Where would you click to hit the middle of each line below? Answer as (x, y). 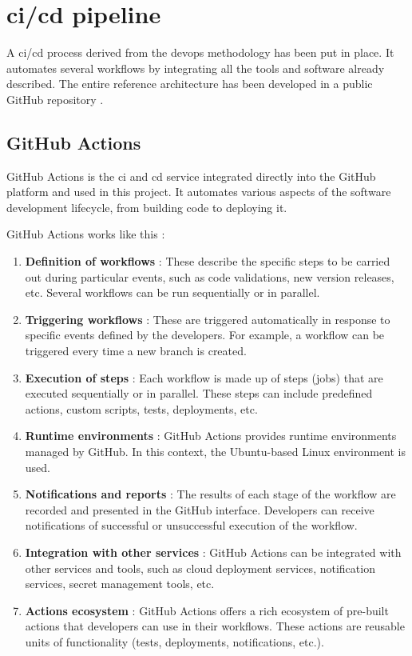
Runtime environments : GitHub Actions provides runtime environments (211, 436)
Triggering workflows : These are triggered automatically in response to (208, 319)
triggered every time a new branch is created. (136, 351)
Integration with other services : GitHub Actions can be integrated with (213, 552)
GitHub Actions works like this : (86, 234)
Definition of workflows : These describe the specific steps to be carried (208, 261)
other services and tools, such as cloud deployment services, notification (200, 568)
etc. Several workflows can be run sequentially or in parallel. (172, 292)
